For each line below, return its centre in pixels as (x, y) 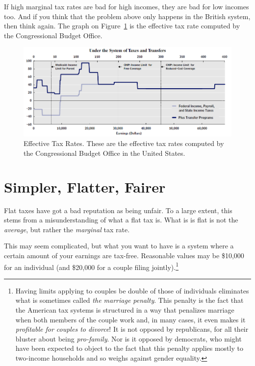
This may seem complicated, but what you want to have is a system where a (119, 246)
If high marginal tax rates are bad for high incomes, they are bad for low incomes (127, 6)
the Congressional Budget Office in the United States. (104, 153)
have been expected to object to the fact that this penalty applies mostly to (129, 348)
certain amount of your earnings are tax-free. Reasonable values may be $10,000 (124, 255)
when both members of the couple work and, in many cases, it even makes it (130, 319)
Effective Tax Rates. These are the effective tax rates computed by (124, 143)
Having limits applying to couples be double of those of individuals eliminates (132, 290)
